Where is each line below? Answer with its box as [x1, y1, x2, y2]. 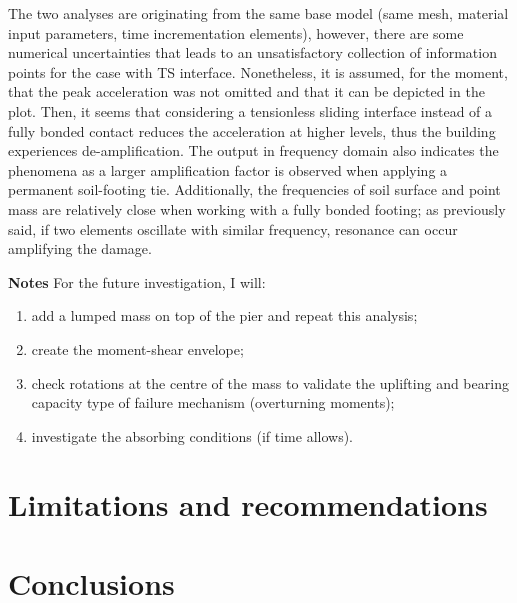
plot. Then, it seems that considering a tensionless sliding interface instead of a [8, 100, 493, 121]
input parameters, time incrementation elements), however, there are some [8, 22, 464, 43]
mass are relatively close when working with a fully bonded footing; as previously [8, 198, 506, 219]
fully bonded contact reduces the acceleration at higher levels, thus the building [8, 120, 496, 141]
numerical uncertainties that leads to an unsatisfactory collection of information [8, 42, 497, 63]
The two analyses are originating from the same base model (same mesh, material [8, 3, 509, 23]
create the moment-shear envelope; [31, 338, 244, 359]
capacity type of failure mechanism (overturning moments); [31, 392, 395, 413]
